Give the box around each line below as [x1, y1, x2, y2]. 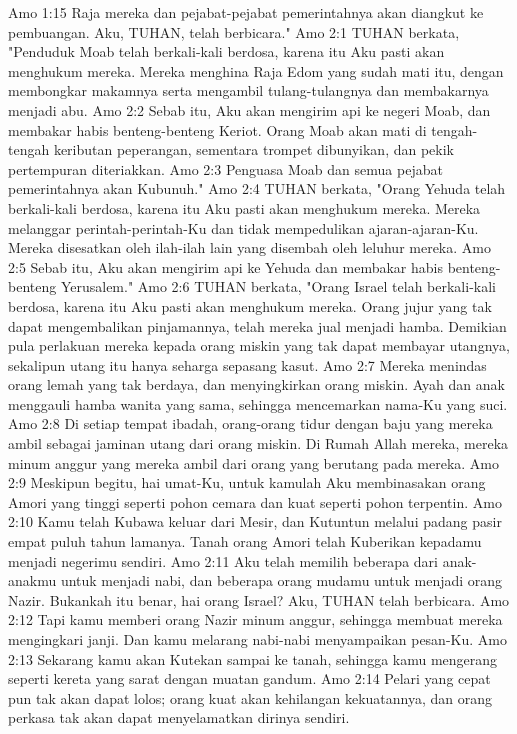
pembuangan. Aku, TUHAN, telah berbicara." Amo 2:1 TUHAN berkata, [8, 21, 460, 42]
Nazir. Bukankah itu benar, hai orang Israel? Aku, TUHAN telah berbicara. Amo [8, 589, 510, 610]
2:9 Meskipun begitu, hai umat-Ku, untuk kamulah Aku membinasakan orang [8, 472, 486, 493]
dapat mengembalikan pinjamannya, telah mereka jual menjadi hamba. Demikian [8, 315, 507, 336]
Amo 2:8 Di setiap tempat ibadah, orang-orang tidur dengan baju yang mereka [8, 413, 493, 434]
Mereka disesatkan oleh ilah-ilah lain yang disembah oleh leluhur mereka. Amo [8, 237, 491, 258]
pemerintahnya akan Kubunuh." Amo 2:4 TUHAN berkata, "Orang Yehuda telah [8, 178, 506, 199]
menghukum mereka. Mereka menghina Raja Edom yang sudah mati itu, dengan [8, 60, 504, 81]
